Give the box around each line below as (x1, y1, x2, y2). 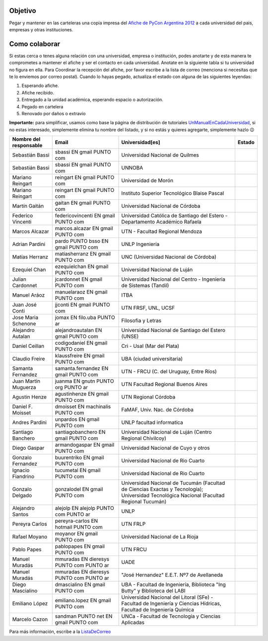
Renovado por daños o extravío (21, 110, 86, 116)
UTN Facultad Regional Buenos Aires (121, 381, 208, 388)
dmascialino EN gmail (55, 581, 105, 588)
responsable (12, 142, 43, 149)
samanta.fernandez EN (55, 365, 109, 372)
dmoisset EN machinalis (55, 403, 111, 410)
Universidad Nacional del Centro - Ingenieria (121, 276, 225, 283)
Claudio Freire (12, 355, 45, 362)
